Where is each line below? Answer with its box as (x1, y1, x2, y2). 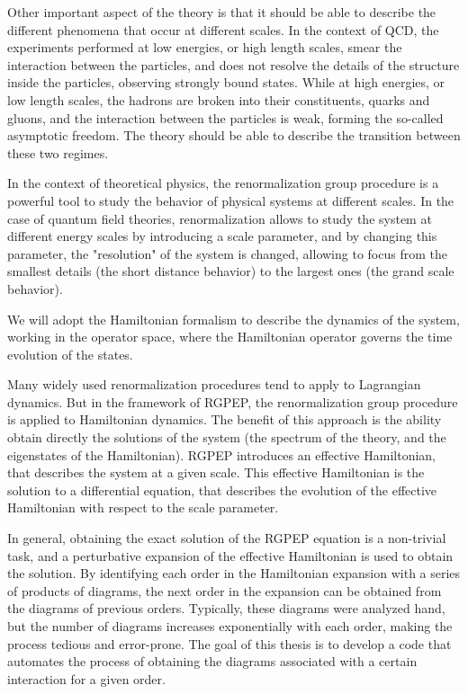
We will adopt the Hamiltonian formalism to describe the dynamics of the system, (7, 309, 460, 328)
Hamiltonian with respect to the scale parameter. (7, 498, 279, 517)
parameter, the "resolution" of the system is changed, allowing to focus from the (7, 244, 447, 262)
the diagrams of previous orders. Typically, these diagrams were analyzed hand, (7, 599, 445, 618)
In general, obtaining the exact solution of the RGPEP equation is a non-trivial (7, 529, 446, 547)
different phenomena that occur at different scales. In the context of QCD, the (7, 20, 439, 39)
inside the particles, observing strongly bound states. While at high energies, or (7, 73, 445, 92)
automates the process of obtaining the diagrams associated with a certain (7, 652, 418, 671)
